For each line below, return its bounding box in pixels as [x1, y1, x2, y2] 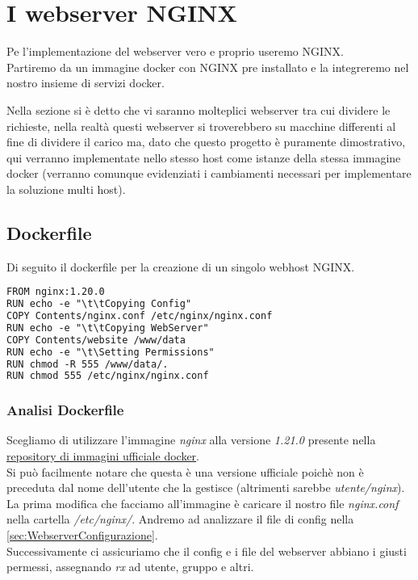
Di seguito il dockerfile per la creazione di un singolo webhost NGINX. [6, 258, 355, 275]
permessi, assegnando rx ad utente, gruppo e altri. [6, 558, 254, 575]
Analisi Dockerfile [6, 400, 124, 420]
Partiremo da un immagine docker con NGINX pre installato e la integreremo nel [6, 58, 409, 75]
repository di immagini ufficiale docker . [6, 448, 199, 464]
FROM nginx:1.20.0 [6, 286, 105, 298]
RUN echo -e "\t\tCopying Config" [6, 298, 192, 310]
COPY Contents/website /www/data [6, 334, 186, 346]
